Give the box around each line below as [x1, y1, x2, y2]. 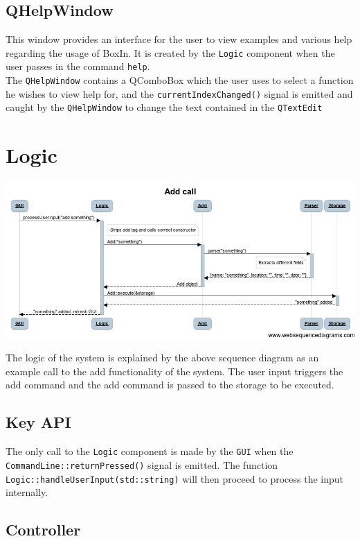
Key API [6, 411, 71, 433]
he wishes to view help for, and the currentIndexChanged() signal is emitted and [6, 86, 353, 101]
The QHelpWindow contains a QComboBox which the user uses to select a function [6, 73, 354, 87]
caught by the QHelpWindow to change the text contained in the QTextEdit [6, 100, 323, 114]
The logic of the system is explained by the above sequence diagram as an [6, 350, 319, 365]
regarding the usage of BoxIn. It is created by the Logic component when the [6, 45, 335, 60]
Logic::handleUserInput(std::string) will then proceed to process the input [6, 471, 344, 486]
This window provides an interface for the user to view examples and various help [6, 32, 352, 46]
